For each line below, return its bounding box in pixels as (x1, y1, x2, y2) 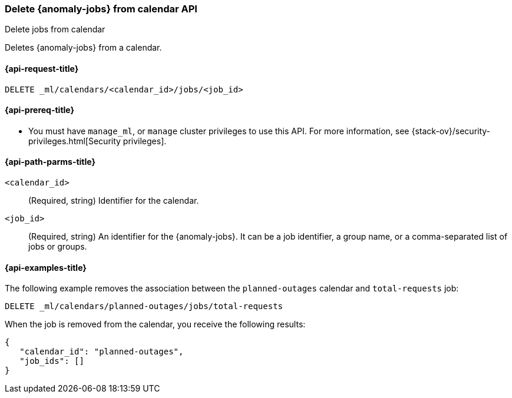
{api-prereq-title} (5, 105, 75, 115)
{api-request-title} (5, 63, 79, 74)
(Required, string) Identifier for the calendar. (28, 195, 199, 206)
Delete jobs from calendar (5, 24, 105, 35)
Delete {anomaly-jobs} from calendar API (5, 3, 197, 15)
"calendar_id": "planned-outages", (19, 347, 184, 357)
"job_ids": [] (19, 356, 84, 366)
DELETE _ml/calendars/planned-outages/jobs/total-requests (5, 301, 283, 311)
